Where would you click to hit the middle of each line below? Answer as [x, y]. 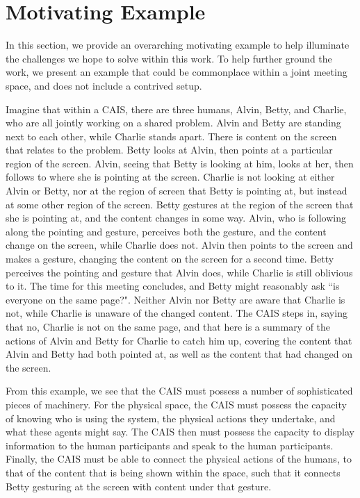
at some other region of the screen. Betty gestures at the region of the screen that [180, 204]
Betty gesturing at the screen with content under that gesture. [139, 486]
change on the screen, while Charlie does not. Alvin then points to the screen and [179, 245]
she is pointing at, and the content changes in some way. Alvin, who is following [176, 218]
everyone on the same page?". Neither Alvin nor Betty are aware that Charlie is [175, 299]
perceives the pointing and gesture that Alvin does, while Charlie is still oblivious [179, 272]
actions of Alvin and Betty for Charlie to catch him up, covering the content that [179, 340]
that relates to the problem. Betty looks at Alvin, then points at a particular [169, 150]
